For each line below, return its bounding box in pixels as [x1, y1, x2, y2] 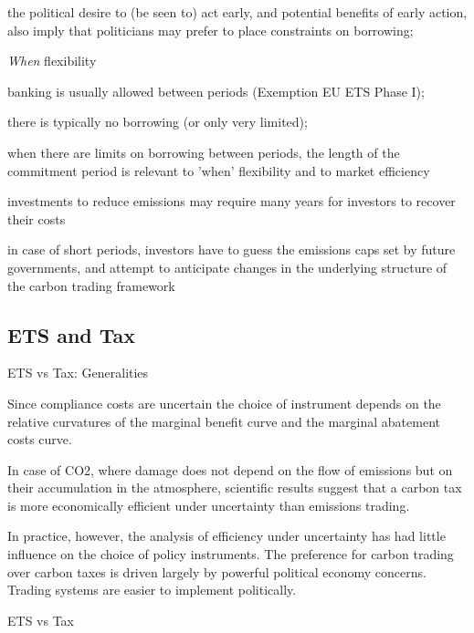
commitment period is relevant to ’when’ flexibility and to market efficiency [7, 161, 430, 180]
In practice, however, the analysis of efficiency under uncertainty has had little [7, 526, 446, 545]
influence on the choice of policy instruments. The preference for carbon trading [7, 545, 454, 564]
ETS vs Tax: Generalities [7, 363, 149, 382]
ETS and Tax [7, 320, 136, 348]
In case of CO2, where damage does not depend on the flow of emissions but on [7, 460, 453, 479]
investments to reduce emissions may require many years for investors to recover [7, 192, 456, 211]
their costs [7, 209, 66, 228]
